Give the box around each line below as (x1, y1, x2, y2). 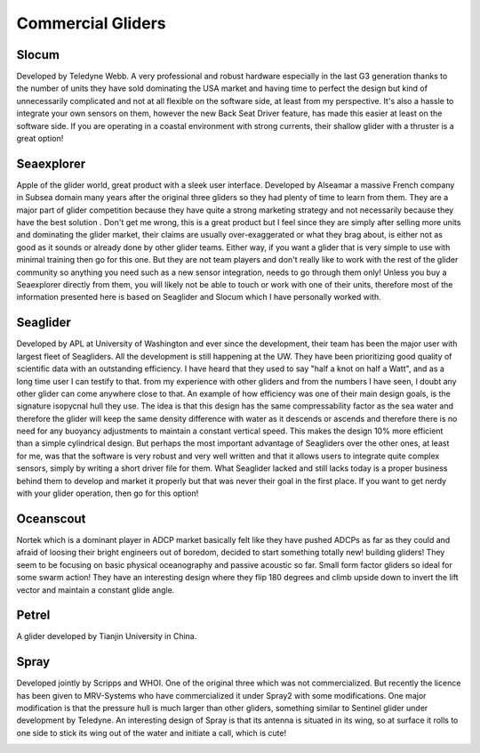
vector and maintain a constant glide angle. (16, 584, 175, 595)
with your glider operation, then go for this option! (16, 488, 199, 498)
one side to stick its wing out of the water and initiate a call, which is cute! (16, 727, 287, 738)
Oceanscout (16, 511, 86, 526)
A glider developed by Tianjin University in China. (16, 631, 197, 642)
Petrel (16, 608, 51, 623)
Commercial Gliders (16, 13, 166, 33)
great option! (16, 134, 64, 144)
